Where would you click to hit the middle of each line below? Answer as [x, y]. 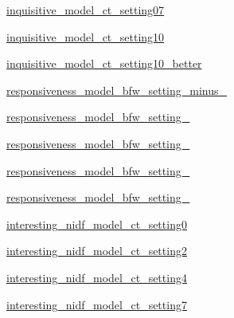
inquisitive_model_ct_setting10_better [104, 63]
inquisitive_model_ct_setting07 [86, 10]
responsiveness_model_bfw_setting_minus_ [117, 90]
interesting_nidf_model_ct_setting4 [97, 277]
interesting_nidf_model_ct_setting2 [97, 251]
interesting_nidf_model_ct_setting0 [97, 224]
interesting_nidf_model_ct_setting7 [97, 304]
